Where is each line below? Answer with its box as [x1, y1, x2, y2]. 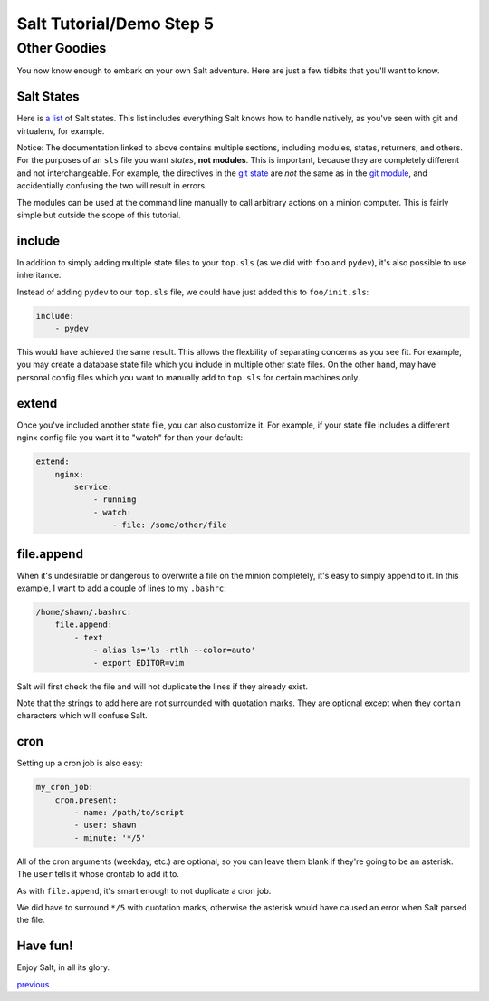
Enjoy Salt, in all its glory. [16, 962, 110, 973]
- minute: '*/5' [73, 833, 147, 842]
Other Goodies [16, 40, 107, 56]
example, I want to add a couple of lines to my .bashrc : [16, 582, 226, 593]
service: [73, 481, 113, 492]
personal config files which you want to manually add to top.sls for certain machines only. [16, 371, 360, 382]
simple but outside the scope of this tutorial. [16, 209, 181, 221]
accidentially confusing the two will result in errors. [16, 180, 207, 191]
